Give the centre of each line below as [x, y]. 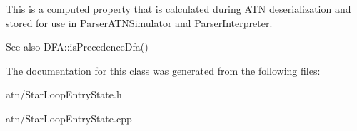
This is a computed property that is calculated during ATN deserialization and [178, 9]
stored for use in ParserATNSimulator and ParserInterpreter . [139, 22]
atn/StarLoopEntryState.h [64, 94]
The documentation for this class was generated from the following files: [163, 70]
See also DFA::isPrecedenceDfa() [77, 47]
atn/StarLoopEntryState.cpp [69, 118]
